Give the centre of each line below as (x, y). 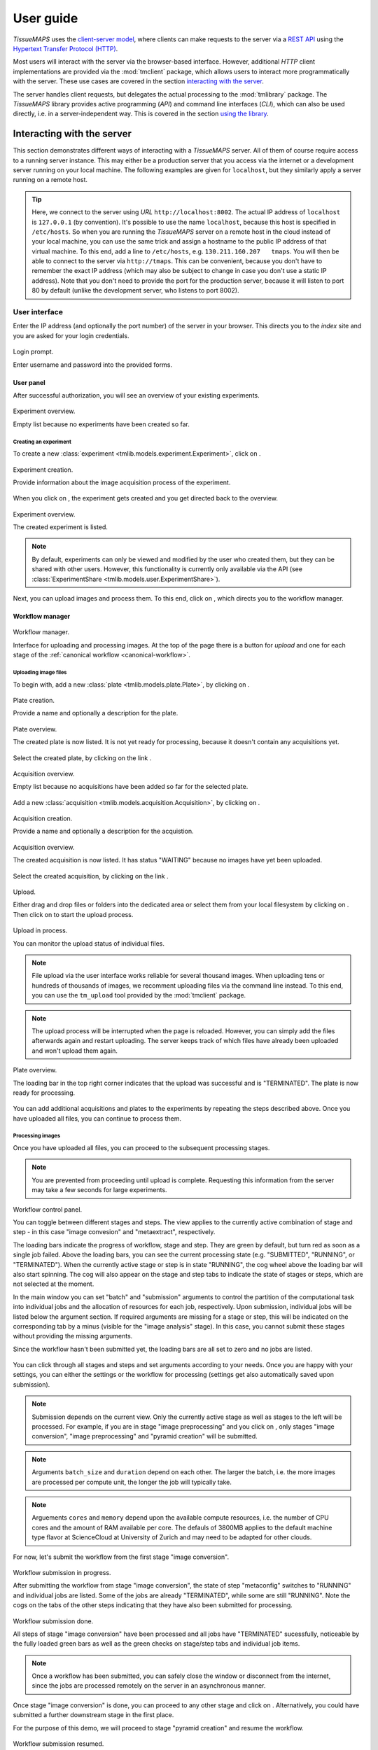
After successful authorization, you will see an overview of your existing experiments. (136, 395)
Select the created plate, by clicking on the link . (82, 758)
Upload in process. (40, 930)
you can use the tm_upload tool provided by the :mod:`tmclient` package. (139, 995)
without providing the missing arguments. (73, 1336)
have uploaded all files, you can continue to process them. (97, 1118)
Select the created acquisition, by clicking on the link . (91, 876)
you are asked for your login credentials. (71, 335)
